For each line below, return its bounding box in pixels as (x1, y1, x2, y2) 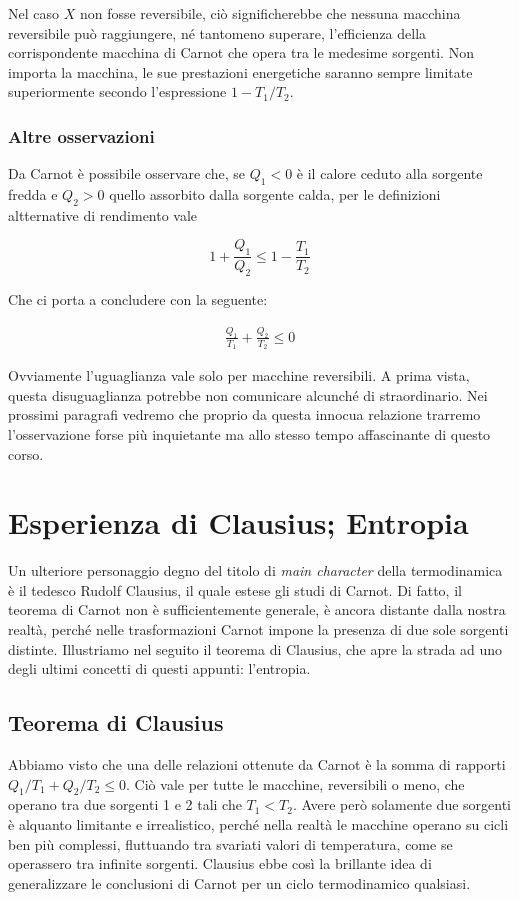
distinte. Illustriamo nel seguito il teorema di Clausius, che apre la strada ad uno (8, 638, 503, 659)
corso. (8, 443, 44, 464)
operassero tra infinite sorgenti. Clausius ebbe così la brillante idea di (8, 853, 432, 874)
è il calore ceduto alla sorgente (296, 163, 483, 184)
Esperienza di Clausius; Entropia (8, 502, 469, 543)
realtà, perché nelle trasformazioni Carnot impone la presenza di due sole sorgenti (8, 619, 509, 639)
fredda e (8, 183, 58, 204)
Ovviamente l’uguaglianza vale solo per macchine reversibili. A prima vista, (8, 365, 470, 386)
